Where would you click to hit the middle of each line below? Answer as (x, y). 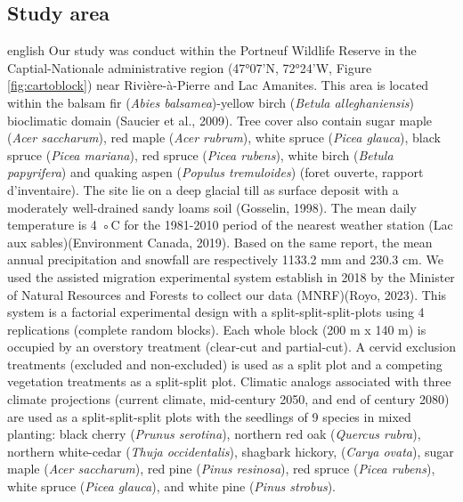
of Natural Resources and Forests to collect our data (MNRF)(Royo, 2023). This (227, 294)
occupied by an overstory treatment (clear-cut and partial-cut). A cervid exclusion (231, 347)
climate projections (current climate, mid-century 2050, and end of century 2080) (228, 399)
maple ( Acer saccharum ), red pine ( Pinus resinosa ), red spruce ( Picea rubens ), (221, 469)
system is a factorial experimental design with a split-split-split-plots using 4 (216, 312)
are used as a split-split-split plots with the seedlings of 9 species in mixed (209, 416)
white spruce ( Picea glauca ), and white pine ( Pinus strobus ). (172, 486)
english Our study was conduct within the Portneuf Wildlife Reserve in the (212, 50)
